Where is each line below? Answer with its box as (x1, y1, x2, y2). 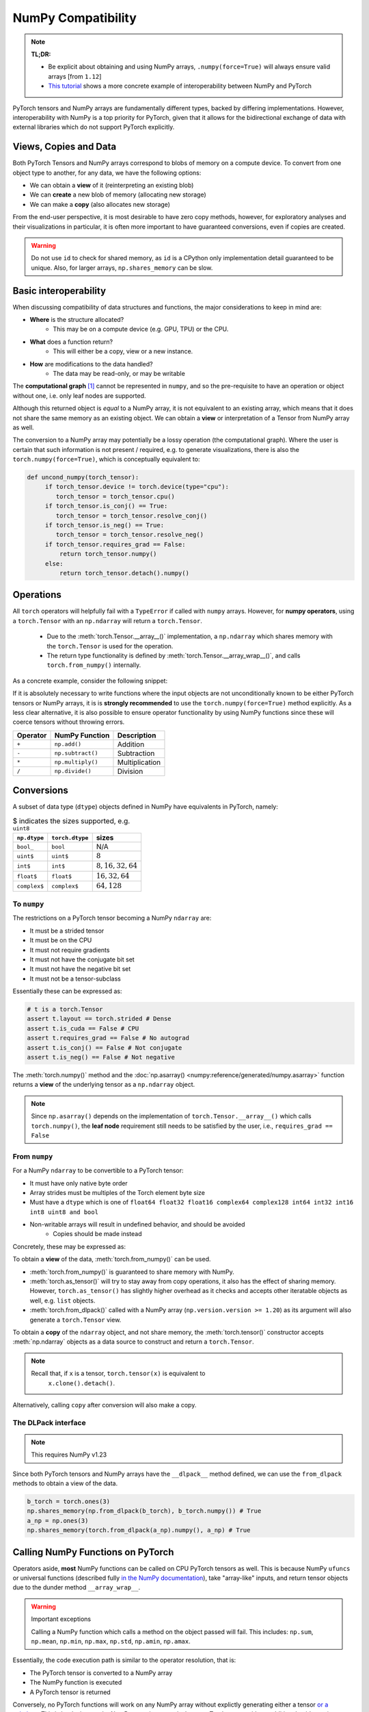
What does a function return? (29, 338, 113, 346)
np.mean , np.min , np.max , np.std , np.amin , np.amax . (31, 1637, 191, 1646)
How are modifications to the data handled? (29, 360, 153, 368)
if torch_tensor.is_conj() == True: (44, 502, 168, 510)
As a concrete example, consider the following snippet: (12, 677, 167, 685)
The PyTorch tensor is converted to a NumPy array (29, 1668, 173, 1677)
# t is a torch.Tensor (27, 1005, 103, 1014)
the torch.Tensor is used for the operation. (46, 642, 174, 650)
